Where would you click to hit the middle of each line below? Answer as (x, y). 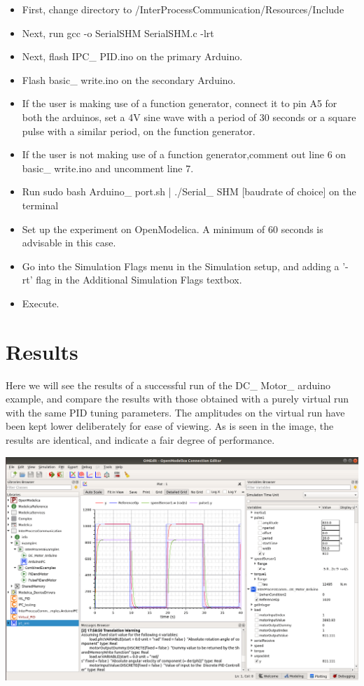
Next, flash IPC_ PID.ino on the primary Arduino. (132, 56)
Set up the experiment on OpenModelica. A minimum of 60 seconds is (173, 229)
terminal (40, 205)
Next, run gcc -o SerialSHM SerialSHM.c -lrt (118, 33)
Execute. (41, 303)
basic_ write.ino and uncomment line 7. (108, 168)
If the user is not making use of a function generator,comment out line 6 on (184, 154)
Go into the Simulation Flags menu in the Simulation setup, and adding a (181, 266)
